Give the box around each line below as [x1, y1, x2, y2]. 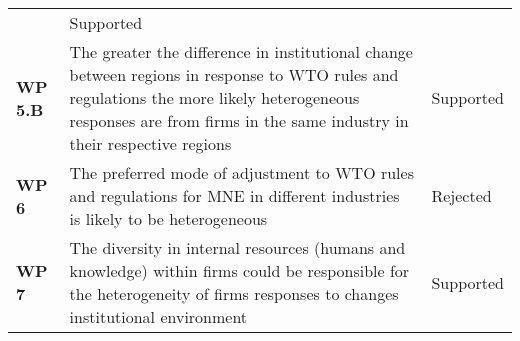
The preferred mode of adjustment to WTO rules [69, 161, 414, 184]
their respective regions [69, 132, 232, 155]
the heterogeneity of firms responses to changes [69, 282, 399, 305]
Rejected [431, 184, 492, 207]
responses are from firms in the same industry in [69, 109, 409, 132]
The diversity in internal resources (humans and [69, 236, 406, 259]
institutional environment [69, 305, 248, 328]
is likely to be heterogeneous [69, 207, 268, 230]
